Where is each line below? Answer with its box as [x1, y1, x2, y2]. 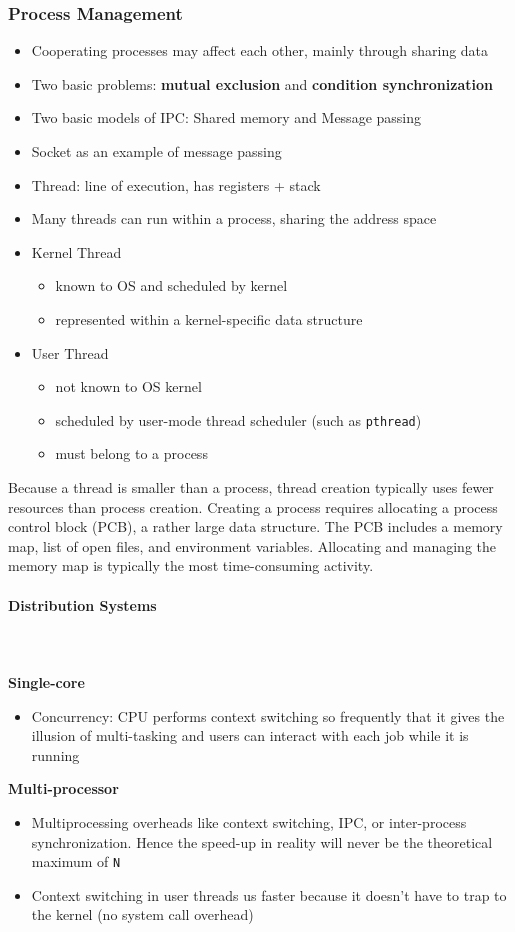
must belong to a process [55, 443, 208, 464]
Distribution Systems [8, 594, 157, 615]
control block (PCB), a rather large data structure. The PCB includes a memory [8, 516, 503, 537]
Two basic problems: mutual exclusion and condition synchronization [31, 73, 493, 94]
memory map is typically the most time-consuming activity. [8, 555, 374, 576]
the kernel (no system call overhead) [31, 904, 254, 925]
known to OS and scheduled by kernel [55, 275, 288, 296]
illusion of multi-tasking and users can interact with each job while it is [31, 725, 469, 746]
